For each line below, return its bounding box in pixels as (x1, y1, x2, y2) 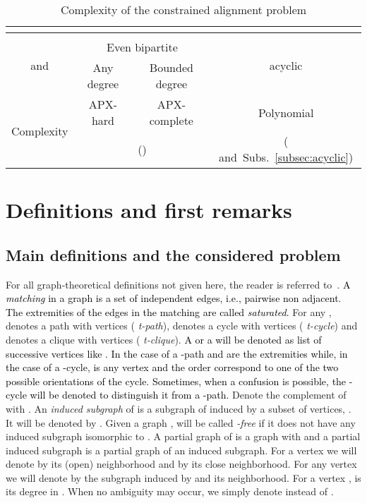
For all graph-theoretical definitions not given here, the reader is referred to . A (6, 277, 351, 291)
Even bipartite (107, 39, 178, 55)
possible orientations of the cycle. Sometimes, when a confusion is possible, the (6, 373, 347, 388)
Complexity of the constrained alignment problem (60, 1, 307, 18)
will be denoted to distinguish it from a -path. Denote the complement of (30, 387, 347, 402)
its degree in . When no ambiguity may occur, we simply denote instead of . (6, 484, 334, 499)
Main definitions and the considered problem (6, 243, 341, 265)
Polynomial (258, 104, 314, 121)
